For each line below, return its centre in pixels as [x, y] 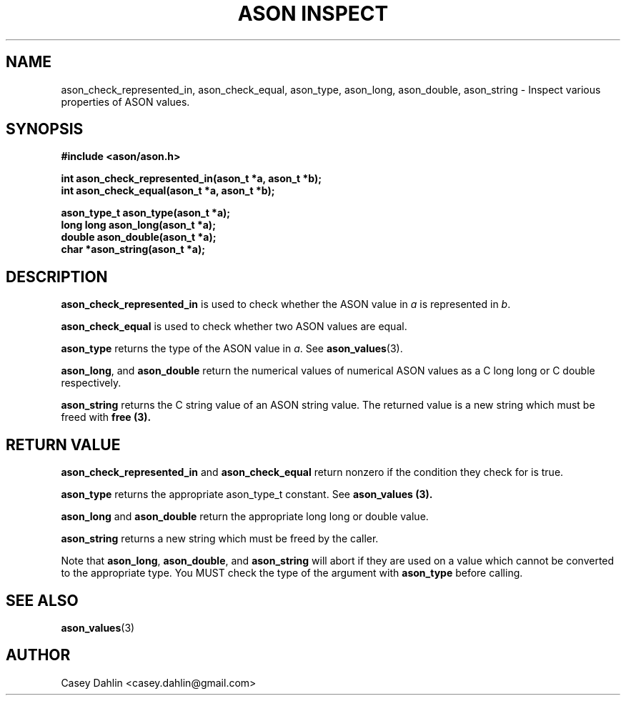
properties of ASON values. [125, 101]
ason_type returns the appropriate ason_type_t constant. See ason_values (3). [247, 494]
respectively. [91, 383]
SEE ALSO [42, 600]
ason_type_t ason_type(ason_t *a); [146, 213]
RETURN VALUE [63, 444]
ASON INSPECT [313, 14]
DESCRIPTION [57, 277]
